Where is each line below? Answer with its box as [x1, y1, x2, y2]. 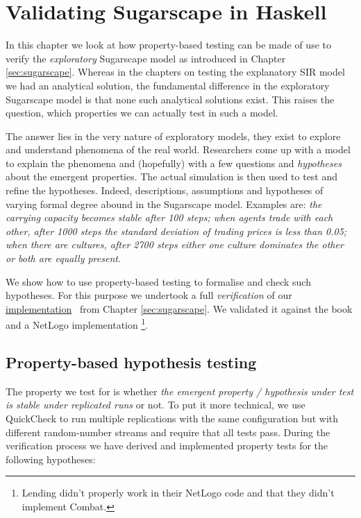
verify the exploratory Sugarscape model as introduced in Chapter [6, 51, 286, 65]
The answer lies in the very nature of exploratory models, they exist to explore [6, 128, 341, 143]
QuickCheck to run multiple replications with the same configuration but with [6, 411, 339, 426]
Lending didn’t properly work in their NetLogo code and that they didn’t [22, 485, 335, 500]
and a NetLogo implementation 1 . [6, 316, 149, 332]
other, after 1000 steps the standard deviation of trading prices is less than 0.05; [6, 223, 347, 238]
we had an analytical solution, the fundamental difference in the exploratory [6, 78, 330, 92]
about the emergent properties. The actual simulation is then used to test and [6, 169, 338, 184]
